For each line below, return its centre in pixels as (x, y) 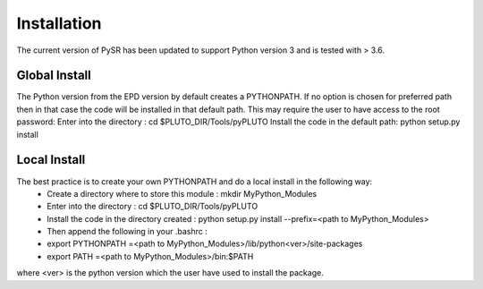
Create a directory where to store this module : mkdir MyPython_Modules (182, 193)
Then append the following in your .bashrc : (127, 232)
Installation (59, 23)
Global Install (54, 76)
